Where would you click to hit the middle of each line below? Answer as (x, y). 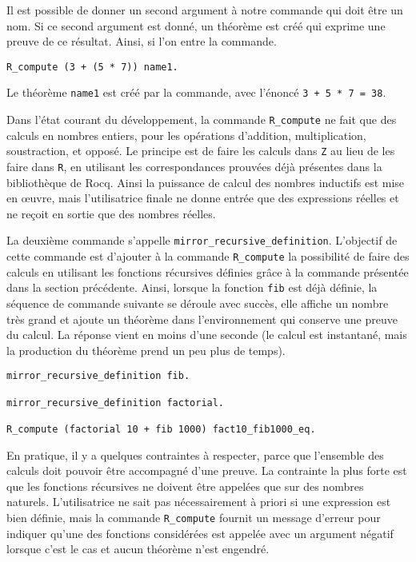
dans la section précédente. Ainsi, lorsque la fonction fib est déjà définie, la (192, 287)
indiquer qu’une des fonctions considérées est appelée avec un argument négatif (200, 533)
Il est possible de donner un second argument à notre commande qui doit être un (205, 10)
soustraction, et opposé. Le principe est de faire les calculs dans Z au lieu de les (201, 151)
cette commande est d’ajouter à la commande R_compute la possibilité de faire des (208, 256)
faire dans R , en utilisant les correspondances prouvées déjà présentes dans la (194, 166)
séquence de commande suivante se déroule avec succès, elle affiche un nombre (198, 303)
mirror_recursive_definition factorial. (116, 403)
